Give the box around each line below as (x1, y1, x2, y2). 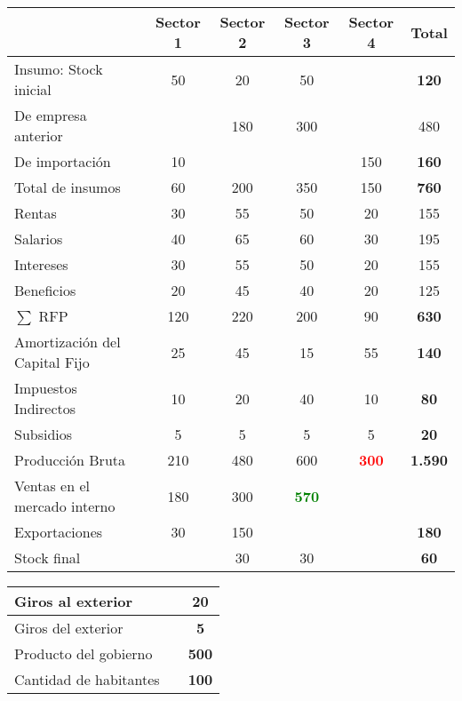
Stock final (14, 547, 81, 568)
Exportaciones (14, 522, 103, 542)
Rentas (14, 203, 57, 223)
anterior (14, 125, 63, 146)
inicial (14, 79, 52, 100)
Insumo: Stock (14, 59, 103, 79)
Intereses (14, 254, 68, 275)
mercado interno (14, 496, 115, 516)
